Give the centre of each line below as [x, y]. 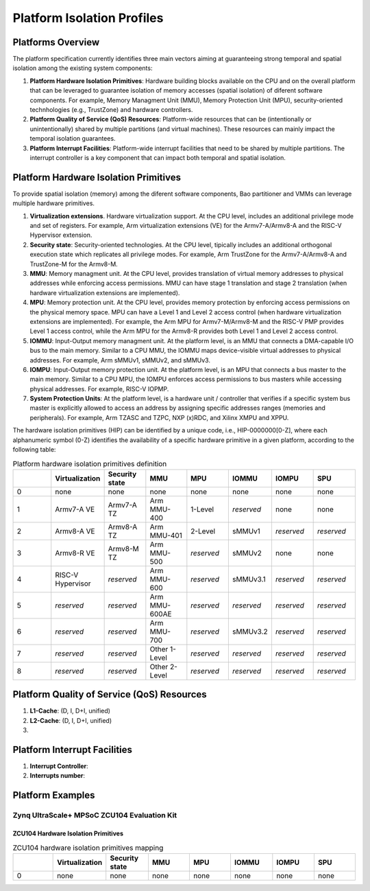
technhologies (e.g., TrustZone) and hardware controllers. [111, 110]
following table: [34, 450]
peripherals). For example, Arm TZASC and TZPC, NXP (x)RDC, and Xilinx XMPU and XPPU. [159, 417]
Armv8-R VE [75, 553]
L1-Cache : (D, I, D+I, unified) [70, 711]
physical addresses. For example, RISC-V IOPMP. [99, 389]
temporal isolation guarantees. [73, 139]
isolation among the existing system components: [83, 68]
